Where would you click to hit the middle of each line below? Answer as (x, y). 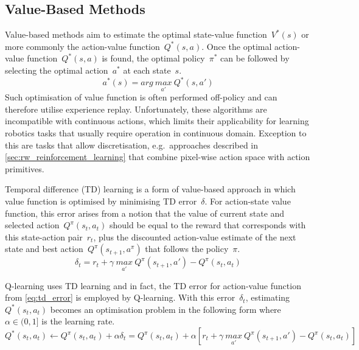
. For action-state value (248, 201)
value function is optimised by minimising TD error (101, 201)
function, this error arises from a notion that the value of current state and (145, 213)
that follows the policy (187, 249)
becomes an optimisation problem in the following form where (166, 309)
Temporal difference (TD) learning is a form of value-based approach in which (150, 189)
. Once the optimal (237, 46)
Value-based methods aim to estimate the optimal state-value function (136, 34)
